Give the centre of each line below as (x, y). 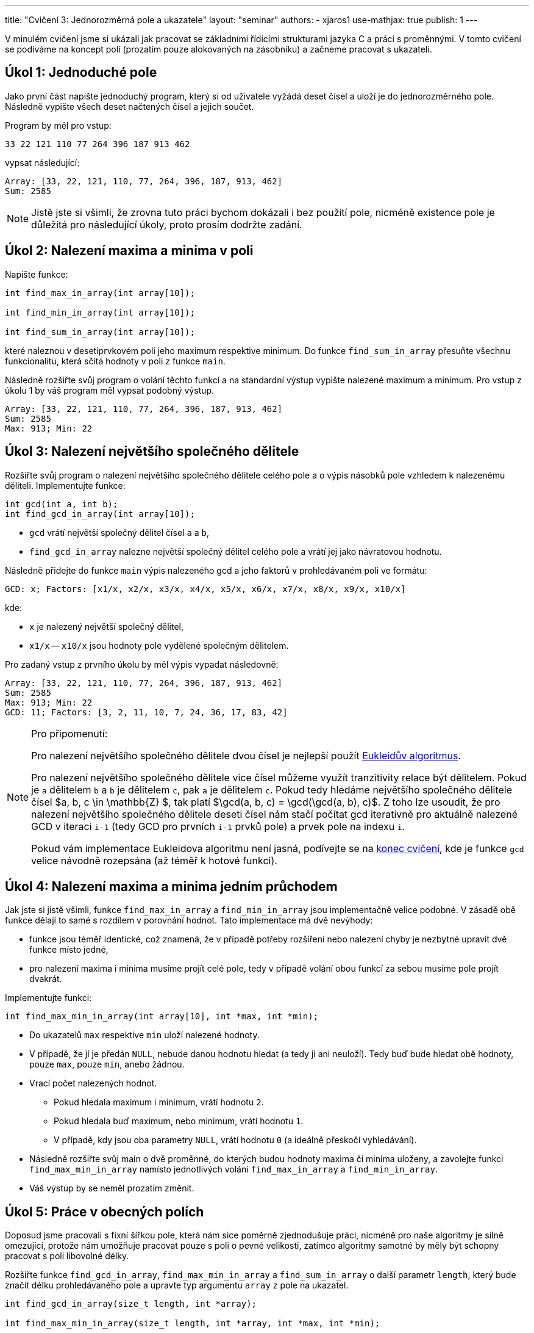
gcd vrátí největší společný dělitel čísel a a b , (119, 532)
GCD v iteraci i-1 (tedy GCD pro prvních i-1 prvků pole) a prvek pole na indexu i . (218, 826)
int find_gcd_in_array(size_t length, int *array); (131, 1304)
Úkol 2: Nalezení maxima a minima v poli (129, 251)
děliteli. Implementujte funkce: (65, 485)
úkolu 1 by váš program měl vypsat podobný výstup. (110, 390)
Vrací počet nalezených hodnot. (93, 1083)
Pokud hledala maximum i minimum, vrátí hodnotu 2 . (159, 1102)
